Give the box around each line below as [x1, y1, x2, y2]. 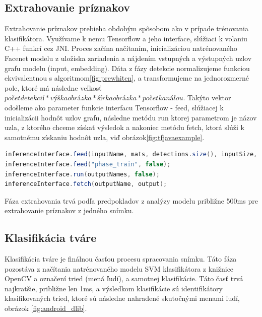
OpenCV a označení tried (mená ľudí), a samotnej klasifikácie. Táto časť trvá [5, 273, 243, 284]
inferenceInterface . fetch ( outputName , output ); [5, 180, 167, 188]
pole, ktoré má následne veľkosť [5, 82, 102, 93]
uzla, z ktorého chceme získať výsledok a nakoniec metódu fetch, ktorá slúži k [5, 122, 244, 133]
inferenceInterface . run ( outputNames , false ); [5, 170, 160, 178]
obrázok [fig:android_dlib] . [5, 303, 87, 313]
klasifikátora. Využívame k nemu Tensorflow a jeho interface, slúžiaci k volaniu [5, 33, 247, 43]
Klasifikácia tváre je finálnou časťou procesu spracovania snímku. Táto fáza [5, 253, 237, 264]
